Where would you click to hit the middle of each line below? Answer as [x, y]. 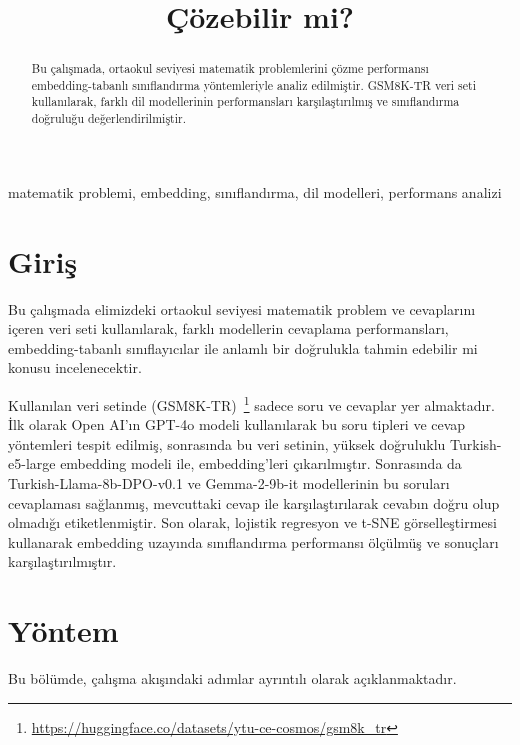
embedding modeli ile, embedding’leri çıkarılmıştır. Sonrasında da [261, 463]
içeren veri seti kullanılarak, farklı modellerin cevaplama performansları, [228, 328]
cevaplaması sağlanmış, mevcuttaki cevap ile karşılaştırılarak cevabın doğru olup [254, 502]
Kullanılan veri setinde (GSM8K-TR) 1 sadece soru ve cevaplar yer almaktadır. [251, 403]
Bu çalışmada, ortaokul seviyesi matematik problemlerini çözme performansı [230, 68]
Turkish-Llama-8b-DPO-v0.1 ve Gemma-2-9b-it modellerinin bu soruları [229, 482]
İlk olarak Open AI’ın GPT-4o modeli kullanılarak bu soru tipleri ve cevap [237, 424]
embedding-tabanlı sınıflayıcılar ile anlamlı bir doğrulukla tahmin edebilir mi [243, 347]
